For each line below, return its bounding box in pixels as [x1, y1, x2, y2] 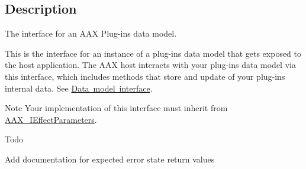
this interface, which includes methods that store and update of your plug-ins [5, 70, 285, 82]
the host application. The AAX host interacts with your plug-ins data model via [5, 58, 296, 71]
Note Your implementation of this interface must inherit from [5, 102, 228, 114]
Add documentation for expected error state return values [5, 152, 215, 165]
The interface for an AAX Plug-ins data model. [5, 27, 177, 40]
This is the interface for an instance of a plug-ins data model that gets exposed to [5, 47, 302, 59]
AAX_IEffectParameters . [5, 113, 97, 125]
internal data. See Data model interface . [5, 82, 153, 94]
